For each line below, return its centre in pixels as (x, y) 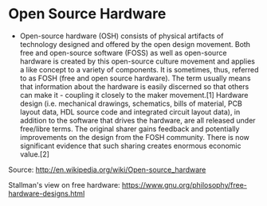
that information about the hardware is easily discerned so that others (134, 86)
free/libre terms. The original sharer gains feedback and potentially (130, 129)
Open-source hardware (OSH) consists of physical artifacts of (122, 36)
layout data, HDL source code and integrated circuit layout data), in (130, 111)
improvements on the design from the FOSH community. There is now (134, 137)
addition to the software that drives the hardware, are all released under (138, 120)
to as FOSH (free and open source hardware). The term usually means (135, 78)
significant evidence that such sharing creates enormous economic (130, 146)
